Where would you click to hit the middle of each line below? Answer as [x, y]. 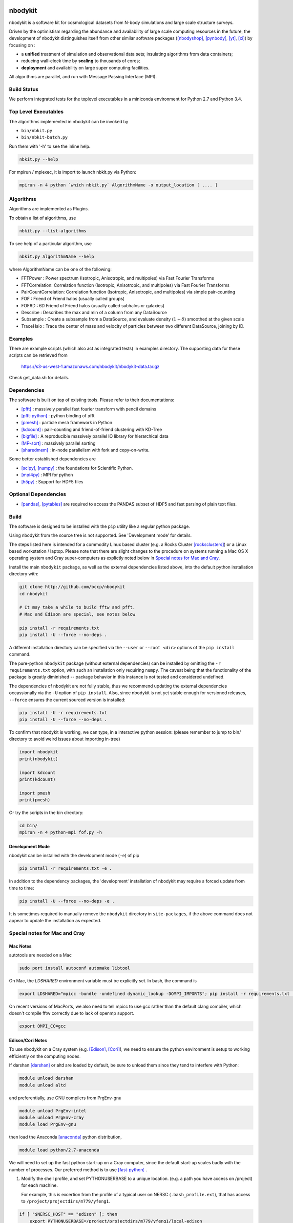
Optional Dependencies [38, 494]
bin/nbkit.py [37, 130]
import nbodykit [39, 752]
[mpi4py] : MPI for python [47, 475]
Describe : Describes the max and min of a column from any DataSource [94, 313]
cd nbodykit [34, 594]
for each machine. [40, 1185]
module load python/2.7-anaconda [59, 1150]
